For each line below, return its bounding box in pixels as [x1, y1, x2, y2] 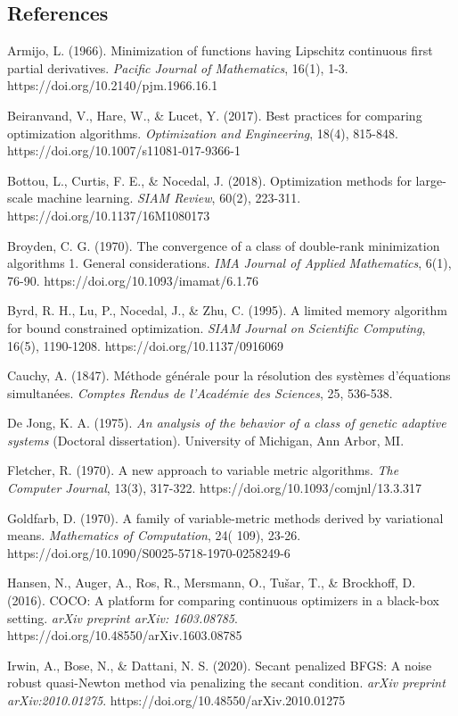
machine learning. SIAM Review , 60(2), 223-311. [37, 188, 301, 207]
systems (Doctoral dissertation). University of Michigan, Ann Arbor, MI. [7, 430, 405, 449]
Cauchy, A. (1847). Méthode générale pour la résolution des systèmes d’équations [7, 366, 451, 385]
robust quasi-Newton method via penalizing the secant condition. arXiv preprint [7, 673, 446, 692]
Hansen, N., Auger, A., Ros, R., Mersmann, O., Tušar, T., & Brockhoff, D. [7, 573, 416, 592]
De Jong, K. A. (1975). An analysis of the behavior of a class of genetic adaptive [7, 413, 446, 432]
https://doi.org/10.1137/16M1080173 [7, 205, 210, 224]
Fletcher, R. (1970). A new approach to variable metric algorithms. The [7, 461, 399, 479]
